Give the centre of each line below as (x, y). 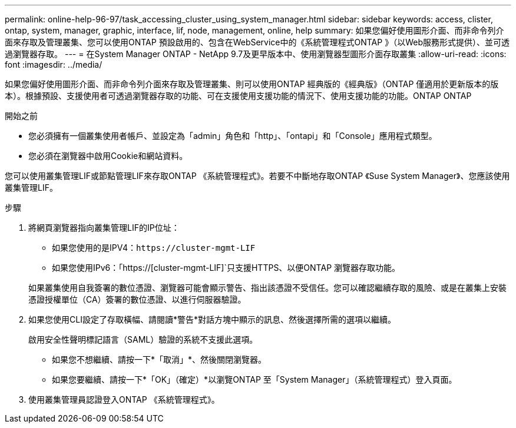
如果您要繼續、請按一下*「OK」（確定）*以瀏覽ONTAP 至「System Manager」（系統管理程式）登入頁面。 (254, 379)
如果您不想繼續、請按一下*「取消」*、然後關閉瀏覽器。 (159, 359)
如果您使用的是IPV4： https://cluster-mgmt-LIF (154, 248)
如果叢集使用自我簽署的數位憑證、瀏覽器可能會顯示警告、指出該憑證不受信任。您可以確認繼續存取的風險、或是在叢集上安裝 (267, 288)
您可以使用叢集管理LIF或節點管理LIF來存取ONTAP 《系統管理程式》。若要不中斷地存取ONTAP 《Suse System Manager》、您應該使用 (257, 176)
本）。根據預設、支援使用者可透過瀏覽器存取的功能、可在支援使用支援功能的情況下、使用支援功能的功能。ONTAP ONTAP (238, 96)
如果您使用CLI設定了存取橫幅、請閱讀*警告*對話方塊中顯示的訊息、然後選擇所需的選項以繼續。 (212, 319)
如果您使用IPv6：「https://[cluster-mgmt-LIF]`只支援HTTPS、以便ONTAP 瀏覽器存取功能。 (226, 268)
